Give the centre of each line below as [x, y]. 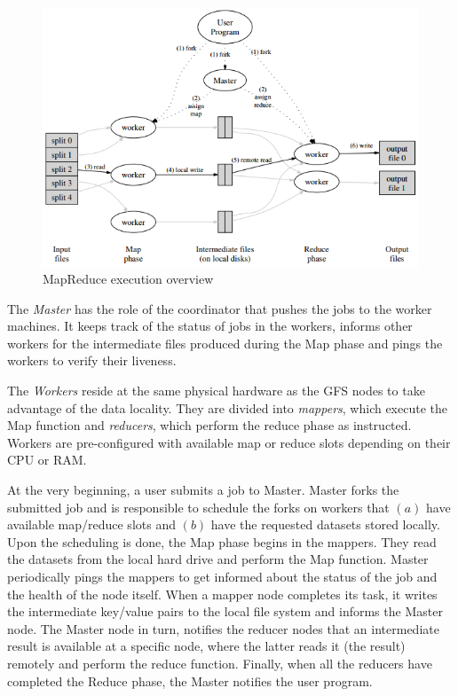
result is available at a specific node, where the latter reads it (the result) [206, 646]
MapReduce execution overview [128, 279]
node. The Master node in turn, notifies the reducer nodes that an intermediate [223, 628]
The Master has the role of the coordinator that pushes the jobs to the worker [220, 308]
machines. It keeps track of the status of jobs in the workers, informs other [210, 326]
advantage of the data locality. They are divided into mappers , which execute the [227, 407]
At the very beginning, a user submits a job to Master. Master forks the [203, 490]
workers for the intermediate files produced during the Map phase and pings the [225, 343]
